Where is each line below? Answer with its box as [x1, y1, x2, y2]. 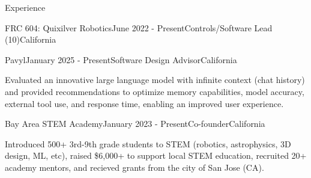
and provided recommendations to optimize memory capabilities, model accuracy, [5, 85, 304, 97]
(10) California [5, 33, 56, 46]
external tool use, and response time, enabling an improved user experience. [5, 97, 284, 109]
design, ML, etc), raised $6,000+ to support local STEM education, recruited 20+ [5, 149, 307, 162]
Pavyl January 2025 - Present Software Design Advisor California [5, 53, 237, 66]
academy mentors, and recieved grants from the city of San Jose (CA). [5, 161, 264, 173]
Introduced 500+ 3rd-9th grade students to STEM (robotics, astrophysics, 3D [5, 137, 291, 150]
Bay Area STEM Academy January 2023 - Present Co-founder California [5, 117, 265, 130]
